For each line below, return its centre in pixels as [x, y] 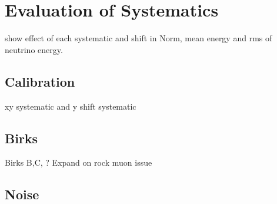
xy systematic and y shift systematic [71, 106]
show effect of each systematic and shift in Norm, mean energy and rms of [138, 38]
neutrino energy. [34, 49]
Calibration [40, 81]
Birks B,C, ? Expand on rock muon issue [79, 162]
